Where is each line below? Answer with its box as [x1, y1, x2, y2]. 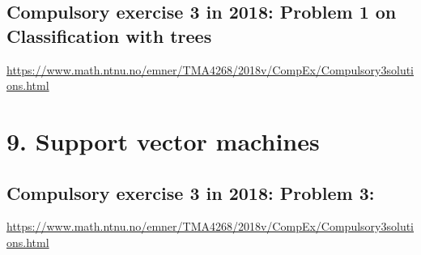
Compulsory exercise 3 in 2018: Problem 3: [6, 180, 375, 205]
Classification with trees [6, 23, 212, 48]
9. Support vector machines [6, 124, 320, 157]
